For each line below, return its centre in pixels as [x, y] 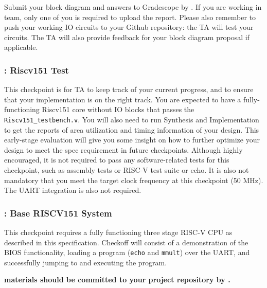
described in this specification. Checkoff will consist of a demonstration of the [126, 242]
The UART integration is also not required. [73, 190]
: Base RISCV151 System [58, 213]
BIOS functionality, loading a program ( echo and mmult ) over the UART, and [127, 252]
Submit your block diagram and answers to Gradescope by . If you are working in [133, 7]
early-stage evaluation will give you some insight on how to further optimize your [132, 140]
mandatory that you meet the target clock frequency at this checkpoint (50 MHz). [134, 180]
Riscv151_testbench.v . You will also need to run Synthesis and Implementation [132, 119]
